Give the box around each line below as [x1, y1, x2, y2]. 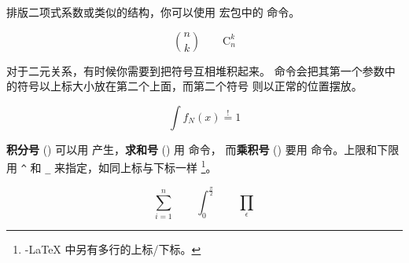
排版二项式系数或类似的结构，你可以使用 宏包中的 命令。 [6, 4, 300, 20]
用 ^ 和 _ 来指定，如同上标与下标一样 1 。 [6, 157, 217, 176]
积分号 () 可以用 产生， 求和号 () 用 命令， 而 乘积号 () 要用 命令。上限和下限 [6, 141, 400, 157]
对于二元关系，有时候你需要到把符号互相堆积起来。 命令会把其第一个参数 [6, 62, 385, 79]
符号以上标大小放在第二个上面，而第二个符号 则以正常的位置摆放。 [17, 78, 363, 94]
